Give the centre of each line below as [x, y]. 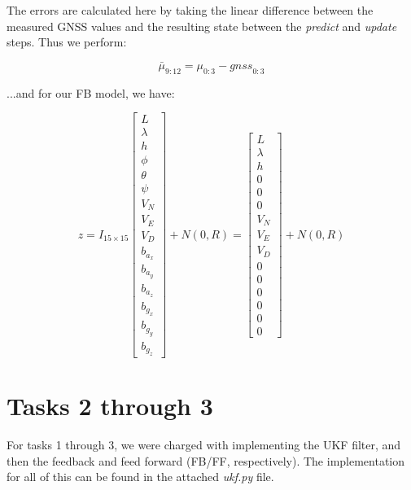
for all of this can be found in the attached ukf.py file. [140, 477]
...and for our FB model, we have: [91, 92]
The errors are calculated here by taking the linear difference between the [190, 10]
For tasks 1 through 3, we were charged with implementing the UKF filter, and [204, 445]
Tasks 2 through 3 [110, 406]
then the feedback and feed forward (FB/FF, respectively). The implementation [206, 460]
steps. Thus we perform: [67, 42]
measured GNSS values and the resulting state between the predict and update [202, 26]
